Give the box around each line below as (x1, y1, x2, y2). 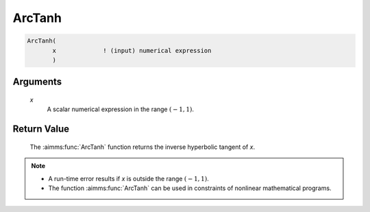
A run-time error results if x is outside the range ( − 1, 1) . (48, 174, 209, 182)
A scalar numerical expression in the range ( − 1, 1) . (47, 105, 195, 113)
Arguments (12, 76, 62, 88)
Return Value (12, 123, 70, 135)
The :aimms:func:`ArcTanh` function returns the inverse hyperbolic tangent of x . (29, 143, 256, 151)
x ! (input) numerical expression (52, 47, 212, 54)
